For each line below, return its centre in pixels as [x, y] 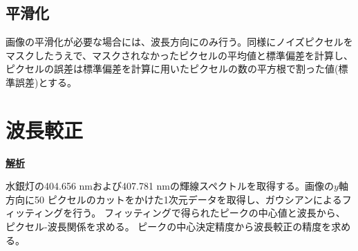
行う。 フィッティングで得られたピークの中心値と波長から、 [209, 213]
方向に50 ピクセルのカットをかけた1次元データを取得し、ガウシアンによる [174, 199]
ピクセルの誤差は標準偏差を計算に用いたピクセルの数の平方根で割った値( [172, 69]
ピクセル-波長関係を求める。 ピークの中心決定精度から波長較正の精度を [169, 227]
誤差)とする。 [46, 82]
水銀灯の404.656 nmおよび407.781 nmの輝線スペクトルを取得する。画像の [170, 186]
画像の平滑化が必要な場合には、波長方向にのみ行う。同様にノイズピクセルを [179, 42]
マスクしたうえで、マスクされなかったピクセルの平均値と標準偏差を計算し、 [180, 55]
